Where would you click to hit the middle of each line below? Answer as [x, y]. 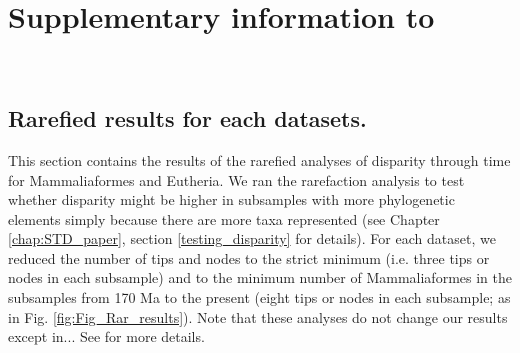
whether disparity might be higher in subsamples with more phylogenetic [231, 199]
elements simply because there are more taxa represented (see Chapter [224, 218]
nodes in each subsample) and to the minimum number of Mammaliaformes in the [260, 277]
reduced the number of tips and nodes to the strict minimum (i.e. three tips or [249, 257]
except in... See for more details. [106, 336]
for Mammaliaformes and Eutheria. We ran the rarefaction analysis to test [236, 179]
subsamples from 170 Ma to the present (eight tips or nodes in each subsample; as [259, 297]
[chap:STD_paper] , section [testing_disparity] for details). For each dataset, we [252, 238]
